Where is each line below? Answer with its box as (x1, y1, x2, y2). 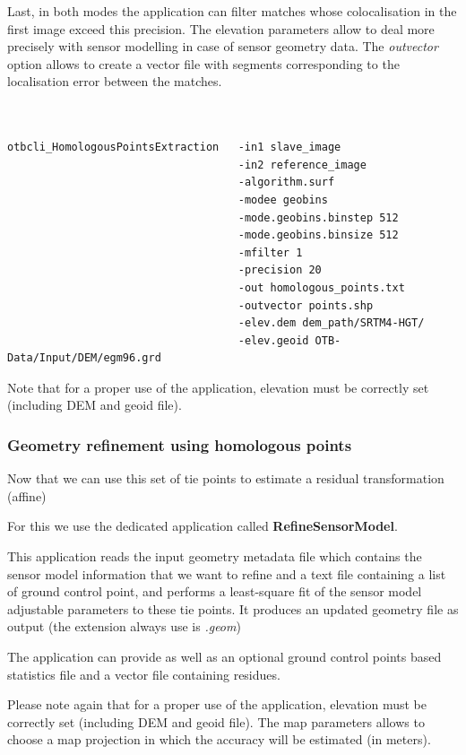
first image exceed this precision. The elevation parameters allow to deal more (7, 19, 435, 38)
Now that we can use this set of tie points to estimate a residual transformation (7, 469, 444, 488)
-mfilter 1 (237, 246, 303, 259)
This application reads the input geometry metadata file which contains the (7, 547, 422, 566)
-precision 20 (237, 264, 322, 277)
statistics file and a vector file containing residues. (7, 664, 280, 683)
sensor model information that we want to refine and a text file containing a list (7, 564, 446, 583)
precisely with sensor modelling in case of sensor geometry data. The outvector (7, 37, 438, 56)
